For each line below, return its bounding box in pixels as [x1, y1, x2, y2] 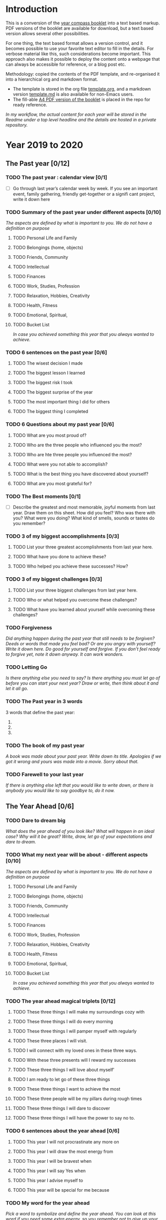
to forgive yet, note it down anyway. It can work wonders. [5, 651, 124, 657]
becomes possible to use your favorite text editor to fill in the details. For [5, 45, 154, 51]
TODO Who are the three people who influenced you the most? [12, 442, 142, 448]
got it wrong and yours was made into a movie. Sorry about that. [5, 758, 139, 764]
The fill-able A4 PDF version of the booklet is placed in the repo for [12, 96, 151, 102]
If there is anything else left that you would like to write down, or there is [5, 782, 154, 788]
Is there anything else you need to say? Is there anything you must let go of [5, 675, 161, 681]
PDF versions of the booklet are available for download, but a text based [5, 25, 154, 31]
